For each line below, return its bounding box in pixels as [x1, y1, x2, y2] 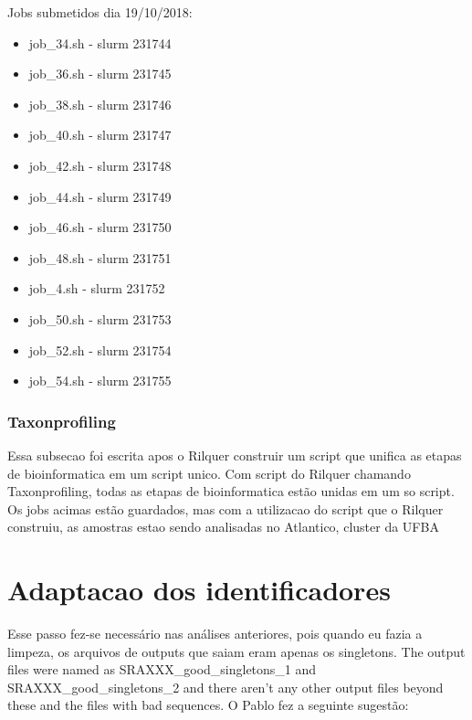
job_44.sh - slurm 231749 [28, 186, 172, 206]
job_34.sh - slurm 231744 [28, 33, 172, 52]
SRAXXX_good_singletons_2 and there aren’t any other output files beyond [7, 677, 444, 696]
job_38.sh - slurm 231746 [28, 94, 172, 113]
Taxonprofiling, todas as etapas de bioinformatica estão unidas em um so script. [7, 482, 455, 501]
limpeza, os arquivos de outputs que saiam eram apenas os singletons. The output [7, 641, 466, 661]
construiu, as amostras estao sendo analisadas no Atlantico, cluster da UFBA [7, 517, 439, 536]
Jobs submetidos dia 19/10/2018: [7, 3, 193, 21]
